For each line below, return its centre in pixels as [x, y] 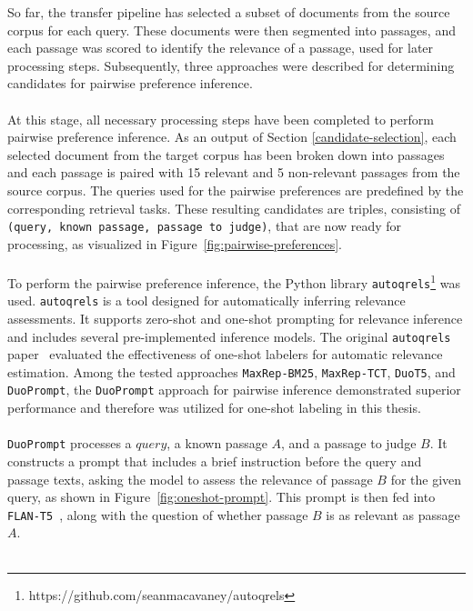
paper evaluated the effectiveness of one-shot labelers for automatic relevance [225, 354]
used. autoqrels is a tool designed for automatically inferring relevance [206, 300]
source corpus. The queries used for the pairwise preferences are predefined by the [236, 190]
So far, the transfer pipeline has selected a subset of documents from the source [229, 12]
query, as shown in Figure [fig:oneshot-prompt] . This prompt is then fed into [221, 497]
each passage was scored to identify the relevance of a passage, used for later [221, 48]
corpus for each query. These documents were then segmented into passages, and [231, 30]
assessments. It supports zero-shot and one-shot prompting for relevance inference [235, 318]
